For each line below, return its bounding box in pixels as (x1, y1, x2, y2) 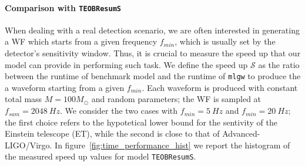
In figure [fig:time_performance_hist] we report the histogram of (55, 138, 290, 151)
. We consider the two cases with (59, 104, 178, 117)
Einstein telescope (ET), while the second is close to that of (5, 127, 220, 140)
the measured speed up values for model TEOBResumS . (5, 150, 196, 162)
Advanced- (222, 127, 260, 140)
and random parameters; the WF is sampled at (91, 93, 262, 105)
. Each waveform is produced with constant (142, 81, 298, 93)
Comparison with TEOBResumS (5, 1, 121, 13)
